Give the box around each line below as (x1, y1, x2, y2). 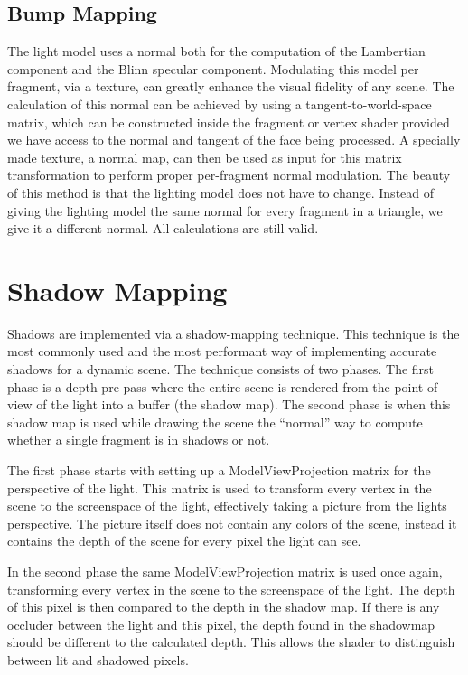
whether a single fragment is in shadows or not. (7, 430, 270, 449)
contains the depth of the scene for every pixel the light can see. (7, 531, 361, 550)
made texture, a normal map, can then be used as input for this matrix (7, 147, 402, 166)
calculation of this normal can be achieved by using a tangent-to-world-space (7, 94, 432, 113)
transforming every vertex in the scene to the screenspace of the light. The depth (7, 579, 455, 598)
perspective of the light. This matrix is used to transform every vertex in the (7, 478, 432, 497)
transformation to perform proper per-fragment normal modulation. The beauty (7, 165, 451, 184)
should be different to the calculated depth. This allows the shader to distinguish (7, 633, 455, 652)
